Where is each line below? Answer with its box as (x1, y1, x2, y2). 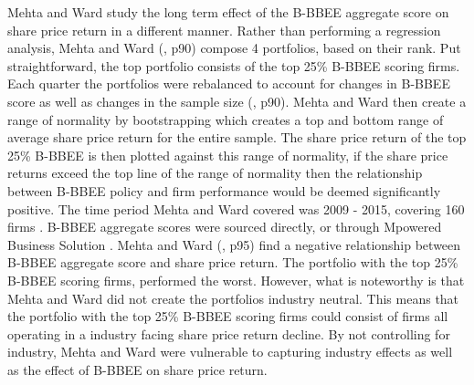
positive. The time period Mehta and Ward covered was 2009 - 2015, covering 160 (7, 199, 465, 218)
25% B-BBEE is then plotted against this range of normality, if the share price (7, 145, 448, 164)
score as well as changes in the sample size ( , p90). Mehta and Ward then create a (7, 91, 467, 110)
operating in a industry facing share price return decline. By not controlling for (7, 324, 450, 343)
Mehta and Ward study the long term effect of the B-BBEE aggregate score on (7, 3, 449, 21)
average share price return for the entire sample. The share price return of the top (7, 128, 467, 147)
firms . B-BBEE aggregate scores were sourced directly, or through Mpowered (7, 217, 442, 236)
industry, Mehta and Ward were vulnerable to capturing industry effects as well (7, 342, 453, 361)
